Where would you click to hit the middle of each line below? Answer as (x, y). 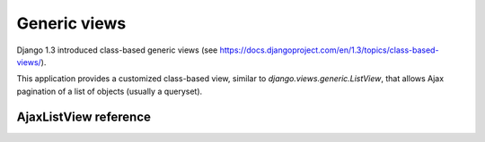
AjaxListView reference (84, 117)
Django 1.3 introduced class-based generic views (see (117, 50)
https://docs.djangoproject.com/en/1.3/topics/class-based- (329, 50)
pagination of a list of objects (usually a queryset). (110, 91)
